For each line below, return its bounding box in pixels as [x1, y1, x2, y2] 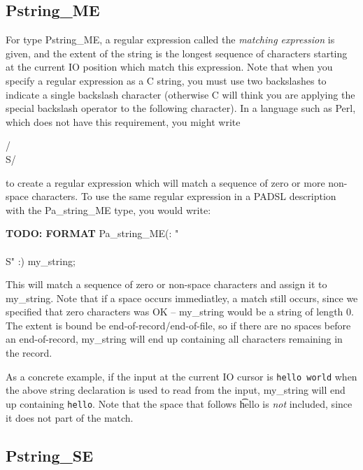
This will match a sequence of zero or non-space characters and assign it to [6, 277, 327, 292]
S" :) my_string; [6, 253, 76, 268]
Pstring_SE [6, 444, 94, 466]
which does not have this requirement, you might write [6, 114, 241, 129]
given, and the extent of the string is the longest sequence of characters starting [6, 45, 348, 60]
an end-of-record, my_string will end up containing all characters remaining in [6, 332, 343, 346]
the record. [6, 346, 52, 360]
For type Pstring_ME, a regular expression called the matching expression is [6, 32, 335, 47]
